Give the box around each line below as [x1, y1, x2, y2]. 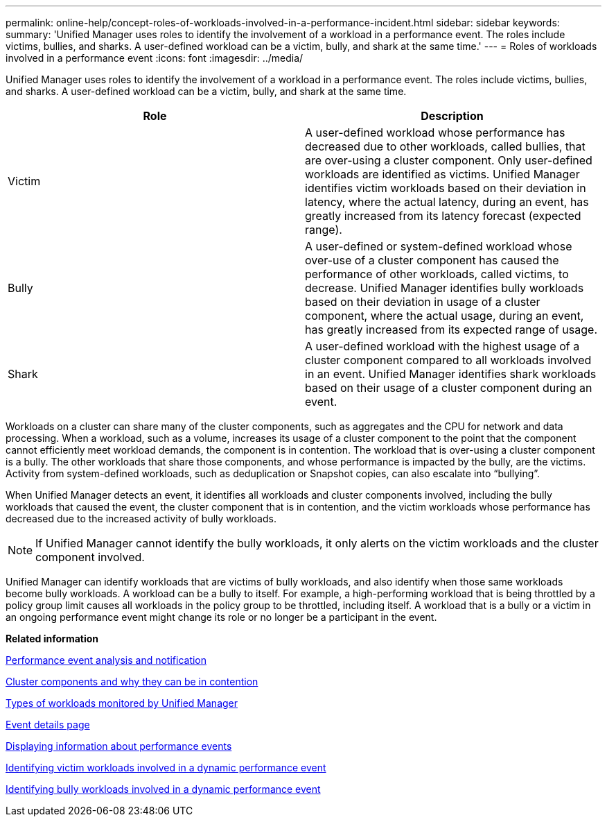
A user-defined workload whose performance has [305, 126, 565, 139]
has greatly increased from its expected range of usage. [305, 323, 597, 336]
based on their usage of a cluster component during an [305, 381, 592, 395]
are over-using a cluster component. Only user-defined [305, 153, 592, 167]
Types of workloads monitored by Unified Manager [6, 697, 238, 709]
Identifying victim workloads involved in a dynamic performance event [6, 762, 326, 773]
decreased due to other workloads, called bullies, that [305, 139, 586, 153]
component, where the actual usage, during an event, [305, 309, 584, 323]
